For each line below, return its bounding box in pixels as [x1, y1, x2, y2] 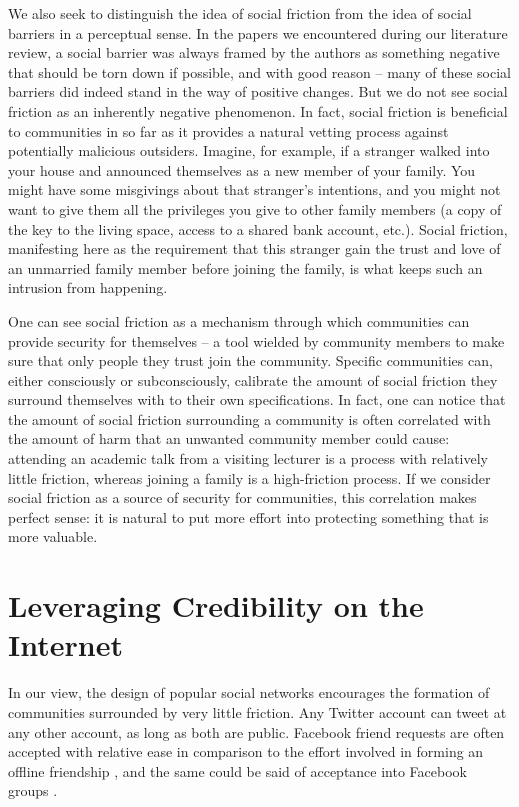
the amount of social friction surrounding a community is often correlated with [8, 408, 491, 429]
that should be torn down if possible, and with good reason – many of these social [8, 61, 512, 82]
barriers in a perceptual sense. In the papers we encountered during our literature [8, 22, 508, 43]
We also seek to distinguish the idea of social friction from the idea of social [8, 3, 472, 23]
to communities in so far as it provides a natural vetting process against [8, 120, 449, 141]
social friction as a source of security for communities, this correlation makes [8, 487, 477, 508]
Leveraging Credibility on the [8, 585, 424, 626]
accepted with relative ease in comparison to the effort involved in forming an [8, 741, 484, 762]
